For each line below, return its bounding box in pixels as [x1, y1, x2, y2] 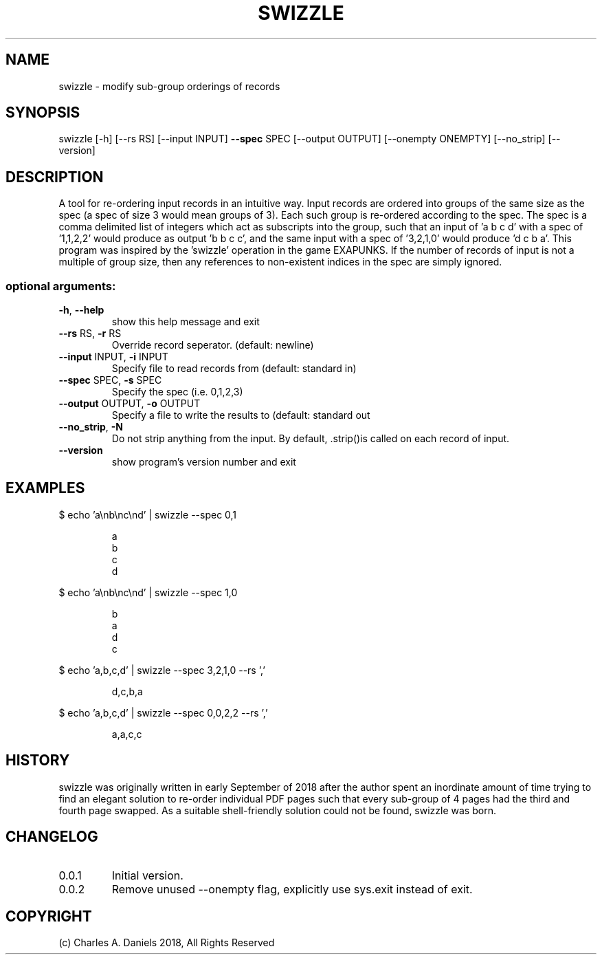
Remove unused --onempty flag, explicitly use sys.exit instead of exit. [111, 882, 473, 896]
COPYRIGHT [5, 907, 92, 925]
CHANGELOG [5, 828, 98, 846]
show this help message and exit [111, 316, 260, 328]
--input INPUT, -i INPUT [58, 351, 168, 363]
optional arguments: [5, 279, 116, 293]
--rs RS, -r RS [58, 327, 122, 340]
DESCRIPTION [5, 168, 104, 186]
